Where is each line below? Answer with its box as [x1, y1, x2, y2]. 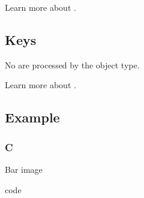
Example [5, 108, 60, 127]
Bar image [5, 163, 43, 175]
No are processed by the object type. [5, 58, 140, 71]
